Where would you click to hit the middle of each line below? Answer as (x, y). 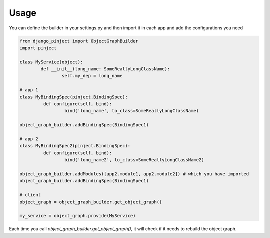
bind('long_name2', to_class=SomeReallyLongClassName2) (134, 160)
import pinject (38, 48)
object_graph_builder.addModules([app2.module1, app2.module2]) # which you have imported (134, 174)
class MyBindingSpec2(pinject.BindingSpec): (75, 146)
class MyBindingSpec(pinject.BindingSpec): (74, 97)
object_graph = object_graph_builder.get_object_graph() (91, 202)
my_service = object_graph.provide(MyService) (78, 216)
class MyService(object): (51, 62)
